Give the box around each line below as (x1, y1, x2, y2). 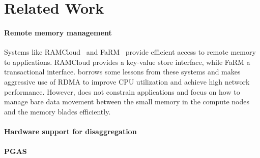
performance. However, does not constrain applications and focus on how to (4, 86, 240, 97)
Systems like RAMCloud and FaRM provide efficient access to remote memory (4, 47, 256, 57)
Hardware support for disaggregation (4, 126, 137, 136)
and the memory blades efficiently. (4, 106, 111, 116)
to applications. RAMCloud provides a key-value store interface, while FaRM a (4, 56, 250, 67)
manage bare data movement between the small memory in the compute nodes (4, 96, 249, 107)
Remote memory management (4, 27, 112, 37)
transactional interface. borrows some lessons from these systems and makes (4, 66, 241, 77)
